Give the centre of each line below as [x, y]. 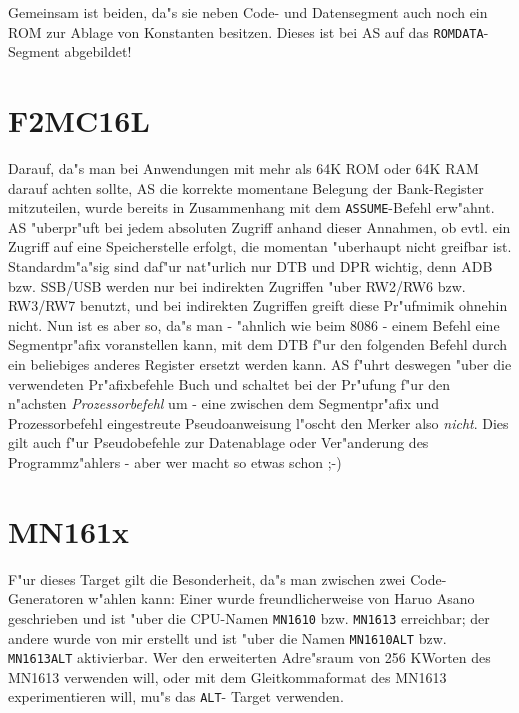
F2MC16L [79, 120]
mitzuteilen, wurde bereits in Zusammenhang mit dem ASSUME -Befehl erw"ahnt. [251, 207]
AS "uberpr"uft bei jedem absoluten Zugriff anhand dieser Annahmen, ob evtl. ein [259, 226]
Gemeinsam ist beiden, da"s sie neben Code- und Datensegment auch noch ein [248, 12]
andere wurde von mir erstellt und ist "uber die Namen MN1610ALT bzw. [227, 637]
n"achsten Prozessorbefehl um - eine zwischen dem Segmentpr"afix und [224, 403]
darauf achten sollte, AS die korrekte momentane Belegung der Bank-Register [246, 187]
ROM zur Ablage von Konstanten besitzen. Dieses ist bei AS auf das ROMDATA [246, 31]
